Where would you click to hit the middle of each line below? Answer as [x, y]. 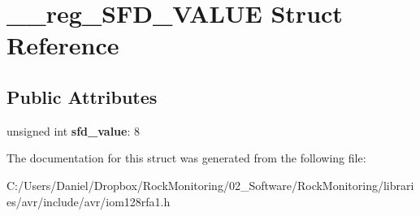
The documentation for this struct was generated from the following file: [186, 158]
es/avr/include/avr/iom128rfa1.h [89, 201]
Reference [63, 45]
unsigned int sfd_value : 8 [73, 130]
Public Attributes [82, 96]
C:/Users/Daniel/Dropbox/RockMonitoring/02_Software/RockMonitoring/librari [210, 185]
